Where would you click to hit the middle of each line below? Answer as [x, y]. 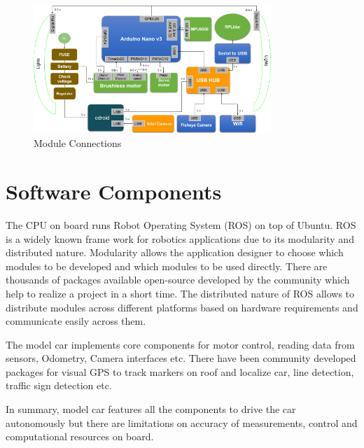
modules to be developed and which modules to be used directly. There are [167, 266]
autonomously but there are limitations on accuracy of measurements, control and [182, 422]
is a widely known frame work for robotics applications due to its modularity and [180, 238]
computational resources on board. [80, 436]
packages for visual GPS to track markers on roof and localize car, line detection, [180, 371]
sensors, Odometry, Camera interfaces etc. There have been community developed [181, 358]
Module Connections [78, 143]
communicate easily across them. [76, 321]
